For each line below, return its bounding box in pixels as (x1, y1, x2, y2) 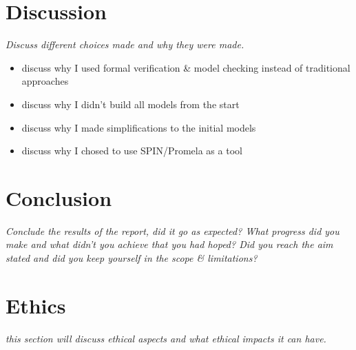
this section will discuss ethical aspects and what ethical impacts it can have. (6, 331, 326, 345)
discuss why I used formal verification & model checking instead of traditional (21, 60, 350, 74)
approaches (21, 74, 69, 88)
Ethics (6, 291, 66, 319)
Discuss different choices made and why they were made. (6, 37, 244, 52)
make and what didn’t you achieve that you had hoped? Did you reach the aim (6, 237, 333, 251)
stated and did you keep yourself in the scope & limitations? (6, 251, 258, 265)
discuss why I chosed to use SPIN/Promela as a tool (21, 143, 242, 158)
